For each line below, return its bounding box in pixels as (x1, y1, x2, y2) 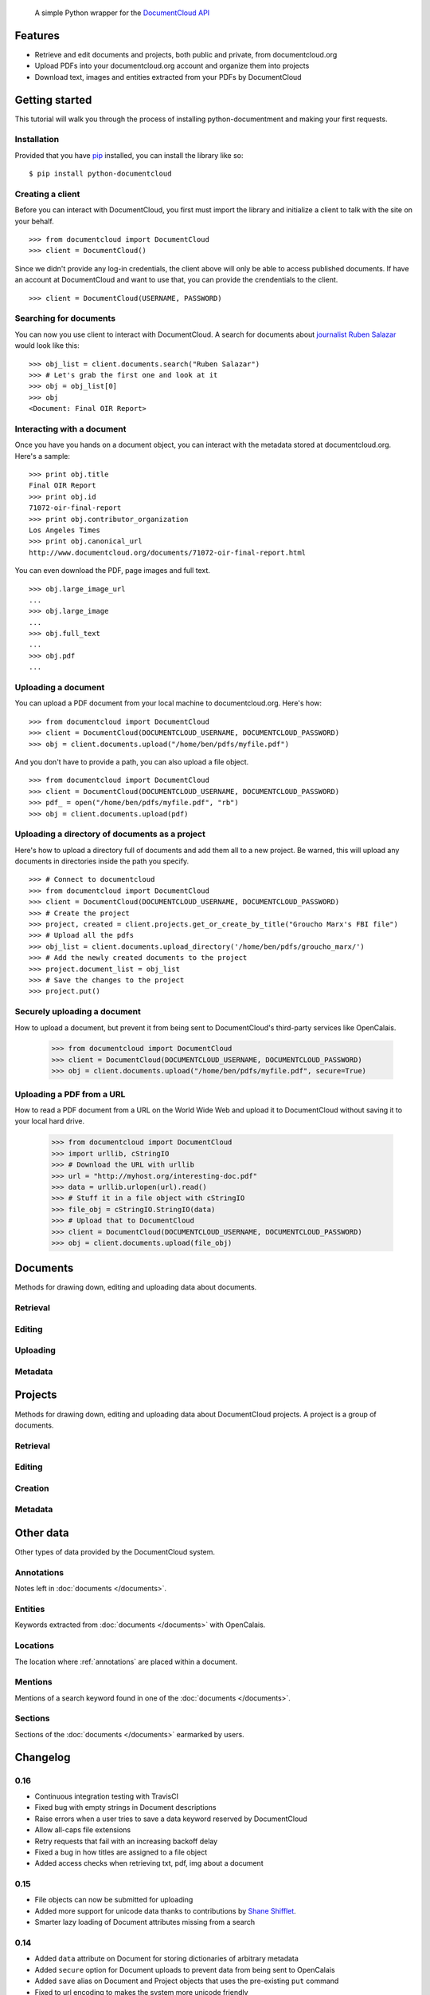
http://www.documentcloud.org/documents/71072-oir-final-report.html (29, 547, 307, 557)
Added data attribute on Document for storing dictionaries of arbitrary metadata (34, 1954, 299, 1963)
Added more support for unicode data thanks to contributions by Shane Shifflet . (34, 1906, 296, 1915)
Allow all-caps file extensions (34, 1825, 131, 1835)
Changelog (14, 1750, 71, 1764)
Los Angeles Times (29, 525, 101, 535)
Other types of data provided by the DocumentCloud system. (14, 1547, 215, 1557)
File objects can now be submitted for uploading (34, 1895, 193, 1905)
